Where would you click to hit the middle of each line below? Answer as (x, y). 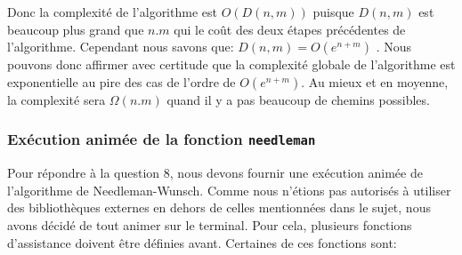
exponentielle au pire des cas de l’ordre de (122, 81)
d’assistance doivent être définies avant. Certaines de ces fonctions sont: (202, 242)
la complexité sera (57, 99)
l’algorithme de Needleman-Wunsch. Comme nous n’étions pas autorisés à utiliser (229, 190)
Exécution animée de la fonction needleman (162, 139)
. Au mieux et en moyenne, (375, 81)
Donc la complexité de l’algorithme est (112, 12)
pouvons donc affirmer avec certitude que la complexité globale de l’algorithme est (231, 64)
